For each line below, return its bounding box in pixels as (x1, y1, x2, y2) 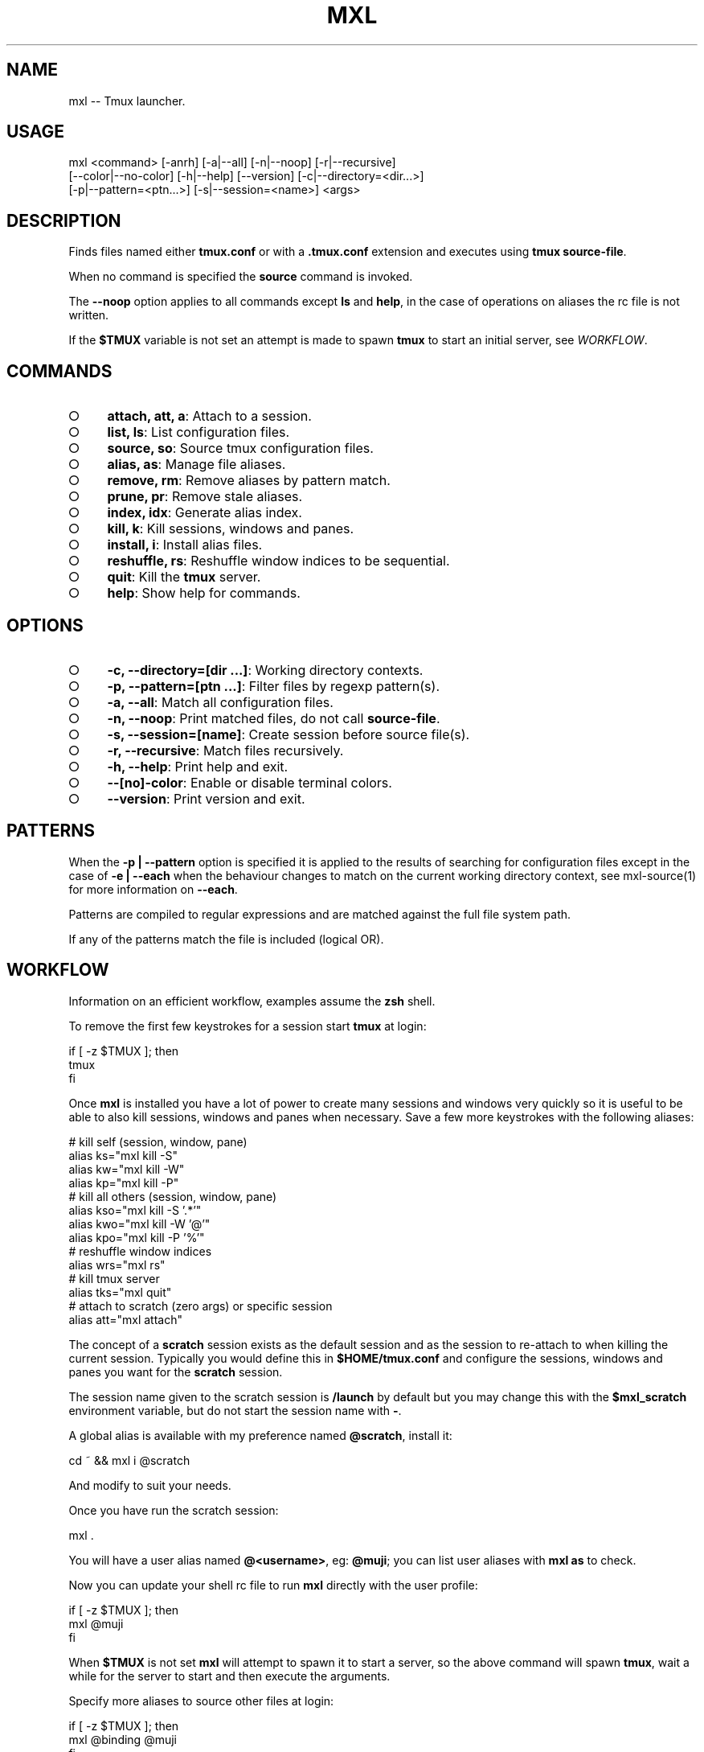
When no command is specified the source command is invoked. (68, 269, 413, 284)
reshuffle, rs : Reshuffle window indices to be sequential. (107, 553, 450, 570)
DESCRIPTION (6, 210, 121, 231)
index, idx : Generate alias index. (107, 504, 302, 521)
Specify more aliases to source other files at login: (68, 1693, 334, 1708)
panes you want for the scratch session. (68, 1364, 283, 1379)
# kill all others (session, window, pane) (68, 1189, 277, 1203)
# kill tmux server (68, 1271, 160, 1285)
